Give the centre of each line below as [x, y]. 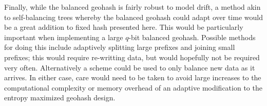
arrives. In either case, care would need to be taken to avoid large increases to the [133, 77]
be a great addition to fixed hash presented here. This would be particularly [124, 27]
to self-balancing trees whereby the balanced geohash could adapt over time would [133, 17]
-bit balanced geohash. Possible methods [192, 37]
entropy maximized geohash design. [60, 98]
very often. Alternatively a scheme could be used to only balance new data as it [130, 67]
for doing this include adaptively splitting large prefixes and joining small [120, 47]
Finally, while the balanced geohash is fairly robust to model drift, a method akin [132, 7]
